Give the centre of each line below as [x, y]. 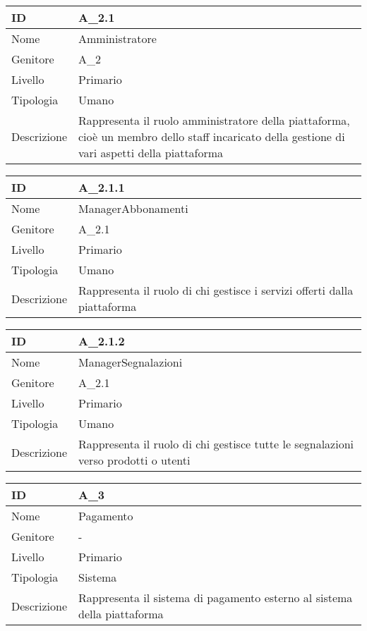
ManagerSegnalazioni [131, 362]
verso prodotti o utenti [134, 460]
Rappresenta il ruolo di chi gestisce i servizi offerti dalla [216, 290]
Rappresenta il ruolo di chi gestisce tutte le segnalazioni [216, 444]
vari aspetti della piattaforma [151, 153]
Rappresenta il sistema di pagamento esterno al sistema [216, 598]
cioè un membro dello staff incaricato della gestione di [212, 136]
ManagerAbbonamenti [133, 208]
